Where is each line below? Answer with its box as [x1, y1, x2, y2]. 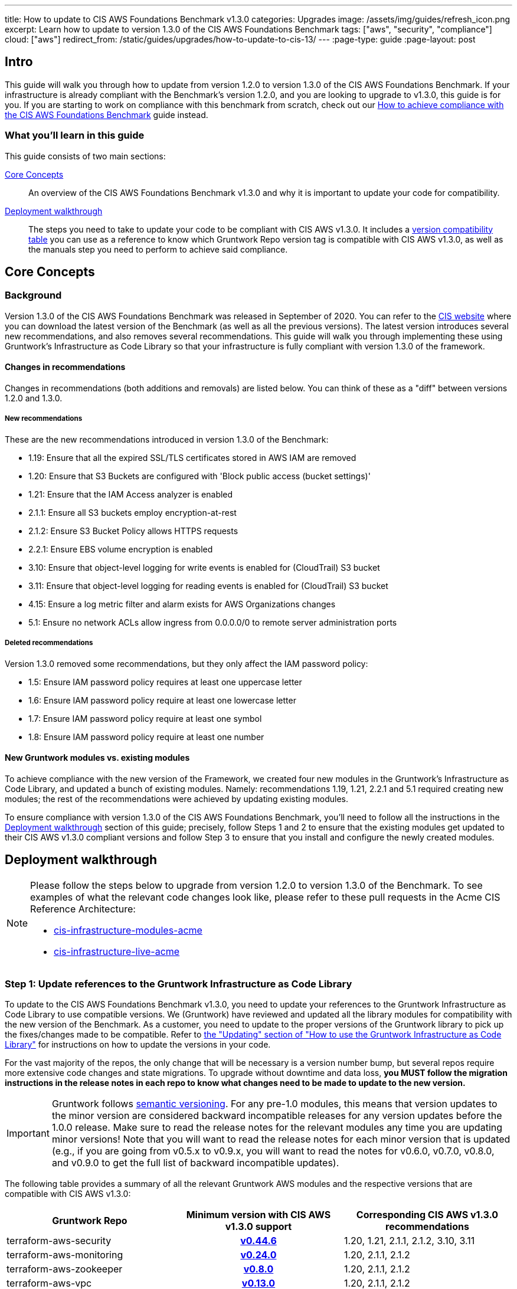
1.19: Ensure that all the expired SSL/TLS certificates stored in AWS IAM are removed [28, 452, 356, 463]
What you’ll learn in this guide [5, 129, 145, 142]
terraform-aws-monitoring [6, 1249, 123, 1261]
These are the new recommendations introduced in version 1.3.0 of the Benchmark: [5, 434, 329, 444]
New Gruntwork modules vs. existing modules [5, 753, 190, 763]
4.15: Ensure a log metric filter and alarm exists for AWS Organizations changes [28, 598, 336, 609]
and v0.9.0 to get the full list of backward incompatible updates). [51, 1157, 339, 1169]
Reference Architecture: [30, 902, 136, 915]
